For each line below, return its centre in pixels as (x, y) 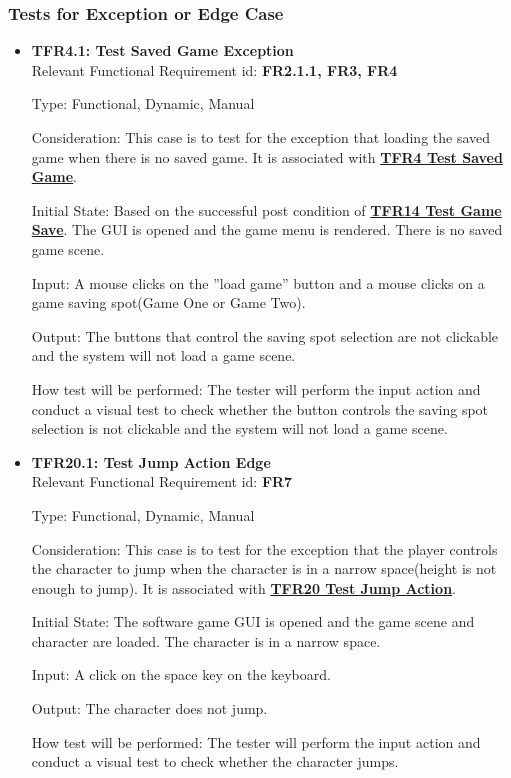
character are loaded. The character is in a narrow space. (206, 640)
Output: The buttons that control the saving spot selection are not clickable (265, 335)
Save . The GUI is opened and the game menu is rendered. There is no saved (267, 229)
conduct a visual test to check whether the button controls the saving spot (260, 408)
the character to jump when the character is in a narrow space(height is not (264, 568)
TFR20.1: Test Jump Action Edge (151, 461)
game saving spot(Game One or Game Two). (168, 302)
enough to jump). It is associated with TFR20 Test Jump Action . (243, 587)
